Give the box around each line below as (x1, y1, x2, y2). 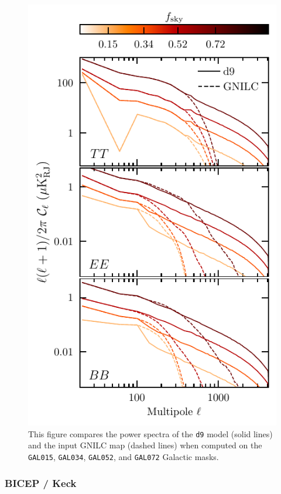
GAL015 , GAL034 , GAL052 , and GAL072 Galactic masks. (28, 451, 219, 463)
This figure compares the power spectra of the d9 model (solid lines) (28, 427, 273, 440)
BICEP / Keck (5, 475, 77, 490)
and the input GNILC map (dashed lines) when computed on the (28, 439, 262, 451)
